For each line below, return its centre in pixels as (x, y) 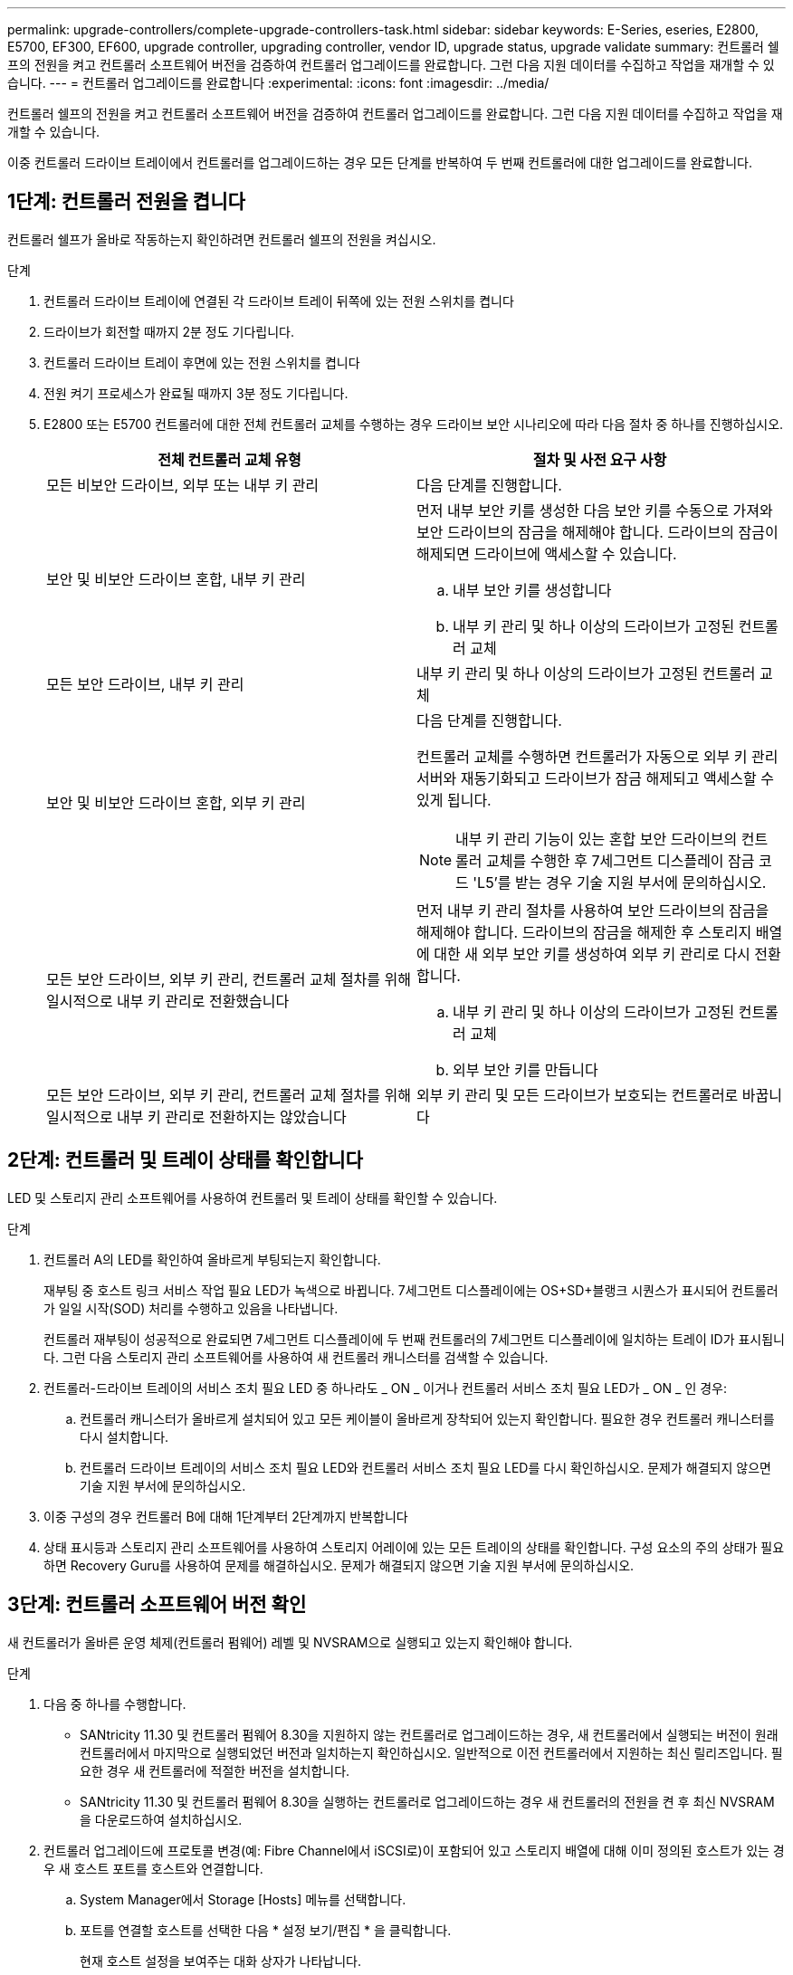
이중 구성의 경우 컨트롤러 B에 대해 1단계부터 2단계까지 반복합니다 (226, 1516)
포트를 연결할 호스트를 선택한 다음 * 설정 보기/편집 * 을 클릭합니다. (266, 1930)
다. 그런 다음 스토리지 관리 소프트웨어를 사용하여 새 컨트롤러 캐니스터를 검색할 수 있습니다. (296, 1357)
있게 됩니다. (454, 800)
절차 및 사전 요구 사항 (600, 459)
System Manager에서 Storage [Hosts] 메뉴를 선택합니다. (243, 1899)
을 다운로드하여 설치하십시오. (161, 1819)
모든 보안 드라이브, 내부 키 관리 (145, 684)
